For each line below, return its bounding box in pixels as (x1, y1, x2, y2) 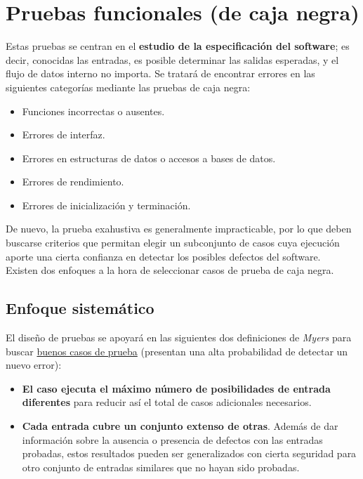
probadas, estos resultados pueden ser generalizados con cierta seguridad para (22, 446, 357, 461)
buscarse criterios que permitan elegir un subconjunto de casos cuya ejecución (6, 235, 340, 250)
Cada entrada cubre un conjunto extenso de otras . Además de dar (22, 419, 338, 433)
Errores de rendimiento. (22, 174, 124, 189)
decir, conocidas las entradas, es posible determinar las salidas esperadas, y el (6, 52, 339, 67)
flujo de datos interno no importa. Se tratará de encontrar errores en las (6, 66, 315, 81)
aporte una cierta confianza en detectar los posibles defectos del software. (6, 249, 321, 263)
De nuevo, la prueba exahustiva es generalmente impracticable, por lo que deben (6, 221, 352, 236)
